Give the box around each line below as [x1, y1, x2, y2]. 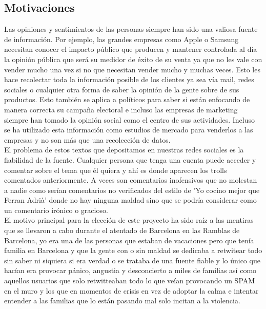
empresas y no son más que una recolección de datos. [4, 134, 171, 145]
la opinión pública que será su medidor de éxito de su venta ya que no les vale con [4, 53, 262, 64]
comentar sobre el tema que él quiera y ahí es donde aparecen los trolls [4, 164, 227, 175]
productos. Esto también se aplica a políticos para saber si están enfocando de [4, 94, 250, 105]
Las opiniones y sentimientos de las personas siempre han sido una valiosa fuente [4, 24, 258, 34]
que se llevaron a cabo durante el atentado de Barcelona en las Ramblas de [4, 225, 240, 236]
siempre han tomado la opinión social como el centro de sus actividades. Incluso [4, 114, 255, 125]
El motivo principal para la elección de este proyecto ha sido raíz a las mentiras [4, 215, 254, 225]
